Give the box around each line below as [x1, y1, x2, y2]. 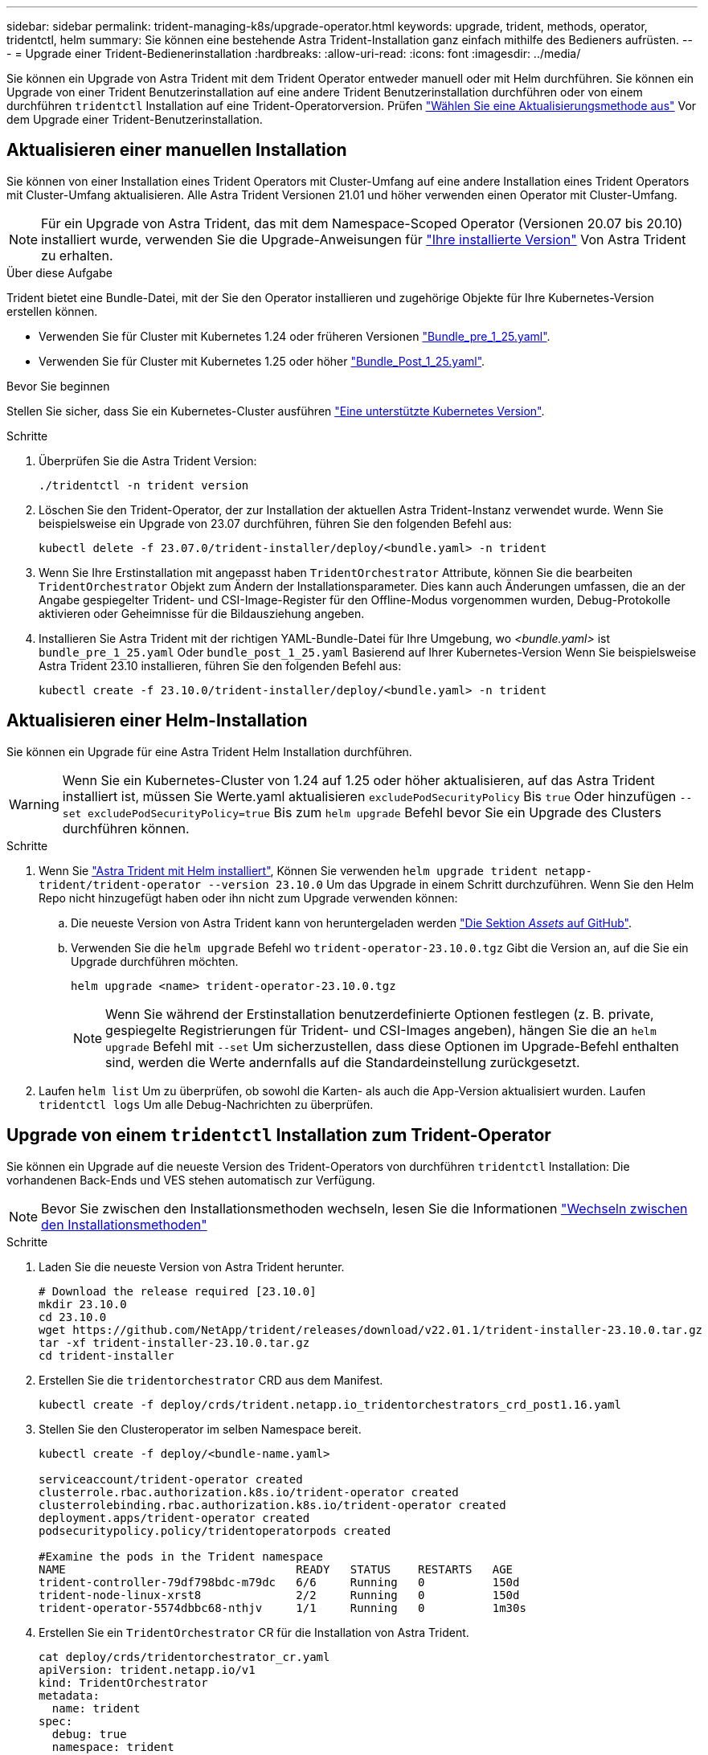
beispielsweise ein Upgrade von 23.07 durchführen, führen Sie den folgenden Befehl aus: [39, 516, 512, 530]
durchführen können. [62, 820, 190, 837]
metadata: [39, 1688, 100, 1702]
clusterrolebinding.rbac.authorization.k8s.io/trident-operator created [39, 1498, 506, 1512]
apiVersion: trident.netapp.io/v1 [39, 1663, 256, 1676]
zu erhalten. [41, 247, 113, 264]
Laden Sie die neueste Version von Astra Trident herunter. [39, 1259, 345, 1274]
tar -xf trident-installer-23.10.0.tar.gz [39, 1336, 310, 1349]
